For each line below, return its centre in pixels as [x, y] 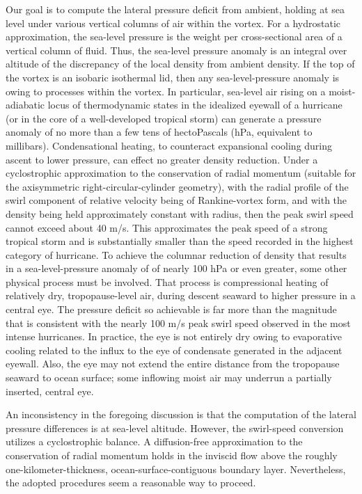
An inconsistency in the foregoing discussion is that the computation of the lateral [181, 414]
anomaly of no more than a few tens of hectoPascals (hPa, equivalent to [159, 132]
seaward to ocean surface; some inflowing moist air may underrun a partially [169, 377]
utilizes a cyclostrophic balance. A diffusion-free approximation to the [154, 441]
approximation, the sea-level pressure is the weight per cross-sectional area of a [174, 37]
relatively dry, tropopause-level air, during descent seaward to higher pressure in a [181, 295]
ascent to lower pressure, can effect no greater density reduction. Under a [162, 159]
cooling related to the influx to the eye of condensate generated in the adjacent [174, 350]
